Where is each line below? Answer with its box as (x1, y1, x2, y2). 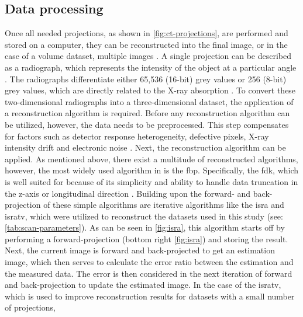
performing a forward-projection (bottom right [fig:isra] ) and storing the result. (5, 232, 288, 245)
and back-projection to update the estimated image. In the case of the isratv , (5, 278, 281, 291)
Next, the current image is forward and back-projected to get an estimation (5, 244, 275, 256)
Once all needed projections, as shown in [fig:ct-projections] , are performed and (5, 27, 288, 39)
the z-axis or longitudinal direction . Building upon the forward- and (5, 187, 251, 199)
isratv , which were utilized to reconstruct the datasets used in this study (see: (5, 210, 283, 222)
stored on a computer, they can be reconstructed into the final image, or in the (5, 38, 288, 50)
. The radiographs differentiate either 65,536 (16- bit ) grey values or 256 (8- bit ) (5, 72, 287, 85)
